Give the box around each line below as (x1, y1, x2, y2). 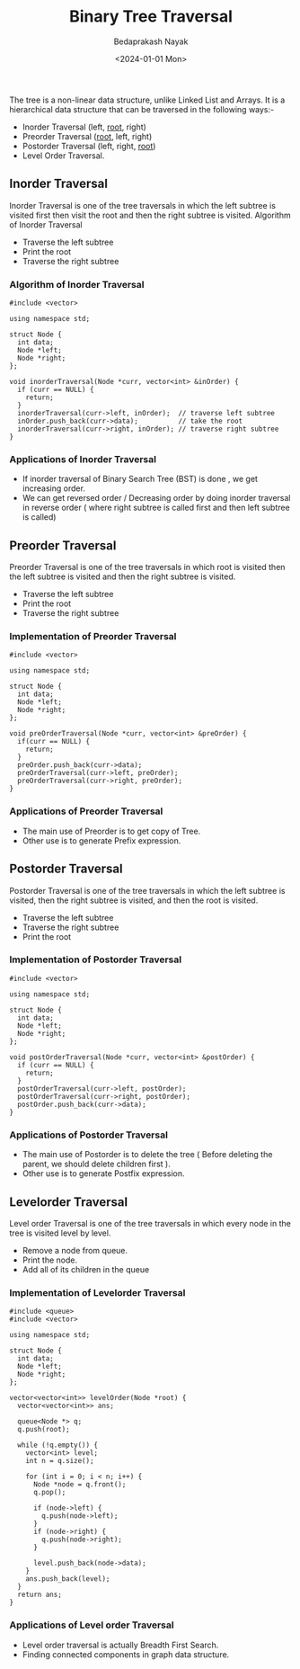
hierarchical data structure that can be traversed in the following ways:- (9, 103, 275, 114)
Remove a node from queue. (22, 1245, 128, 1255)
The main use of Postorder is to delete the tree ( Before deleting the (22, 1149, 273, 1160)
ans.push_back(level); (25, 1575, 110, 1584)
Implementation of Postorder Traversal (9, 953, 182, 966)
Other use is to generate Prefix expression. (22, 834, 181, 846)
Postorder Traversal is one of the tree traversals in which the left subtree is (9, 885, 286, 896)
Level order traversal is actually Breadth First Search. (22, 1639, 219, 1650)
